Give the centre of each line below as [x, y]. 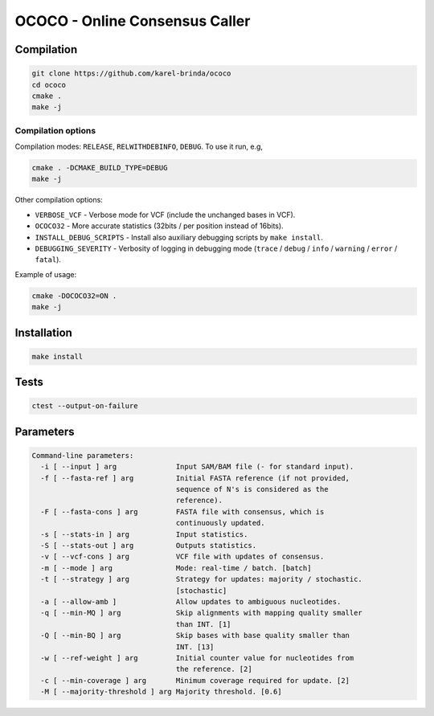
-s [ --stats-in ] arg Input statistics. [144, 534]
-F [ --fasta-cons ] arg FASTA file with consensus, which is [182, 511]
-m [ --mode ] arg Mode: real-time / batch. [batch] [176, 568]
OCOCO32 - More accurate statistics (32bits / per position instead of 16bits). [160, 226]
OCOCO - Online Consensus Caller [133, 21]
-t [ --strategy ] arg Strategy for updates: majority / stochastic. [202, 579]
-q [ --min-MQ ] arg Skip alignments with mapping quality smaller [202, 613]
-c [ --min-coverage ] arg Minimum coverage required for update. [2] [195, 680]
